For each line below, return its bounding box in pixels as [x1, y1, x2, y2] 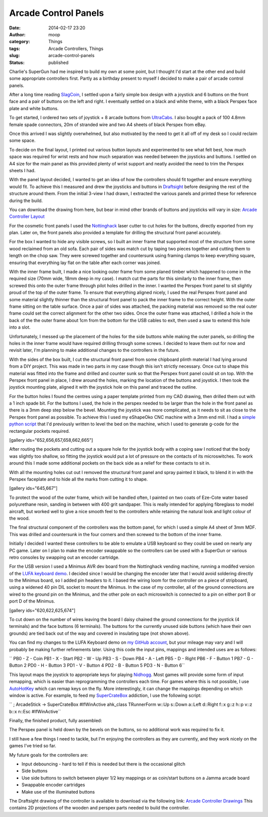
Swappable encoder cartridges [21, 782, 85, 788]
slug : [9, 53, 20, 59]
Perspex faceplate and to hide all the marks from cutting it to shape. [9, 476, 148, 482]
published [48, 60, 69, 66]
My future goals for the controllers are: [9, 752, 89, 758]
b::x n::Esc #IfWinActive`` [9, 708, 61, 714]
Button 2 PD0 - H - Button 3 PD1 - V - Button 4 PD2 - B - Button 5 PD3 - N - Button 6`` [9, 663, 185, 669]
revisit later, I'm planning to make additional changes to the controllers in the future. [9, 347, 180, 353]
